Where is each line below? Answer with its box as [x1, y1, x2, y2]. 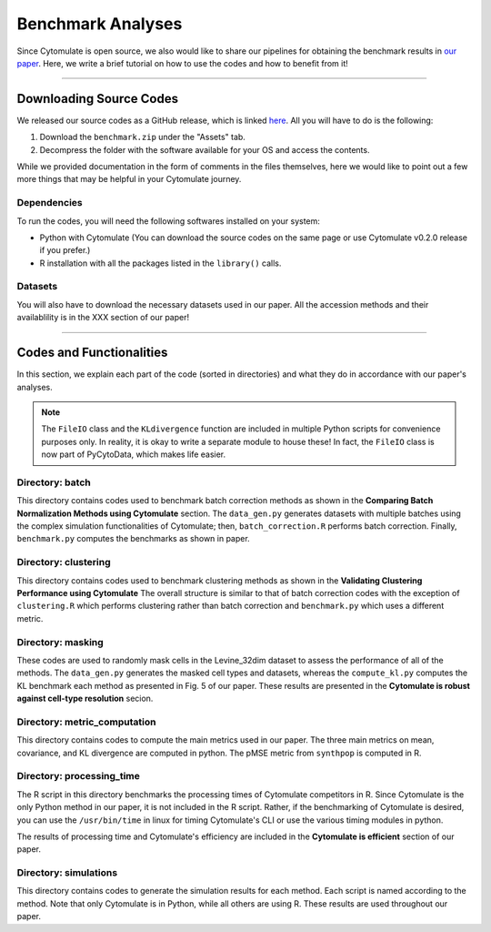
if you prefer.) [39, 245, 91, 256]
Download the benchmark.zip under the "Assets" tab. [39, 132, 245, 143]
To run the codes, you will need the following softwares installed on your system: [16, 215, 320, 227]
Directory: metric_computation [16, 715, 156, 728]
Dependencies [16, 197, 84, 209]
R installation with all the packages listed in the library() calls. [39, 258, 282, 268]
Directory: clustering [16, 556, 111, 569]
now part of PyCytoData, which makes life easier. [41, 449, 226, 460]
